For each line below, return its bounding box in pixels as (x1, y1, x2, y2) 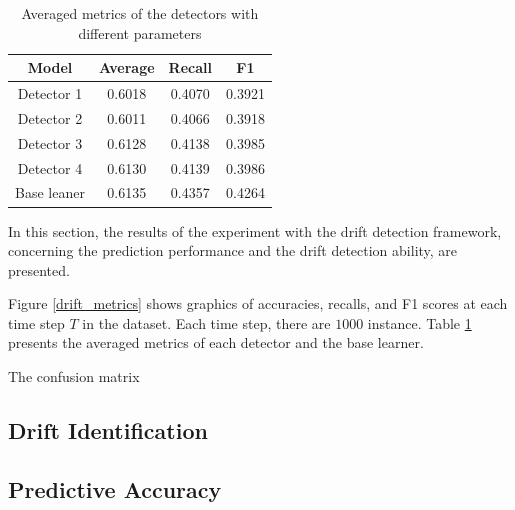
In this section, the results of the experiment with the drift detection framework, (8, 220, 502, 241)
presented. (8, 259, 70, 280)
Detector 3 (17, 132, 83, 153)
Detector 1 (17, 83, 83, 104)
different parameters (78, 22, 202, 43)
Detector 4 (17, 157, 83, 178)
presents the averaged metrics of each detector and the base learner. (8, 332, 424, 353)
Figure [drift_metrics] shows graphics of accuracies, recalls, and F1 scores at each (8, 293, 508, 314)
